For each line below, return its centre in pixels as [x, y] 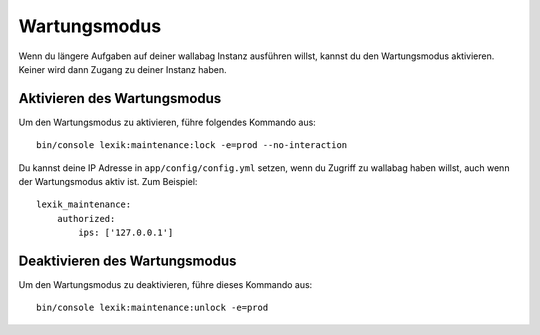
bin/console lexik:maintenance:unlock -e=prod [152, 308]
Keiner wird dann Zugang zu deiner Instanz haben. [122, 69]
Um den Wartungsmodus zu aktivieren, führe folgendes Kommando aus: [167, 122]
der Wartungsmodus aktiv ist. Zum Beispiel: [108, 182]
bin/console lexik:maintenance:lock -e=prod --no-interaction [192, 145]
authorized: [86, 218]
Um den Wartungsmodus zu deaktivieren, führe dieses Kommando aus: [165, 285]
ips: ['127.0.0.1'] [126, 233]
